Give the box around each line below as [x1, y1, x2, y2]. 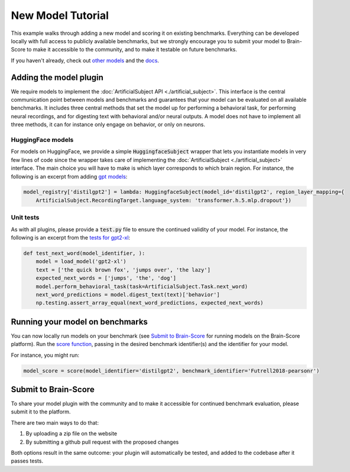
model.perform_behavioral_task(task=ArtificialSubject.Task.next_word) [35, 283, 248, 290]
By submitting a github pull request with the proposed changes [25, 438, 179, 445]
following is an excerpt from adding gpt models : [11, 173, 128, 180]
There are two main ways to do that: [11, 419, 99, 426]
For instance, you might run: [11, 351, 80, 358]
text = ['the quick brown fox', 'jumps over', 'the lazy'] [35, 266, 211, 273]
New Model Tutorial [11, 9, 109, 22]
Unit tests [11, 214, 40, 222]
